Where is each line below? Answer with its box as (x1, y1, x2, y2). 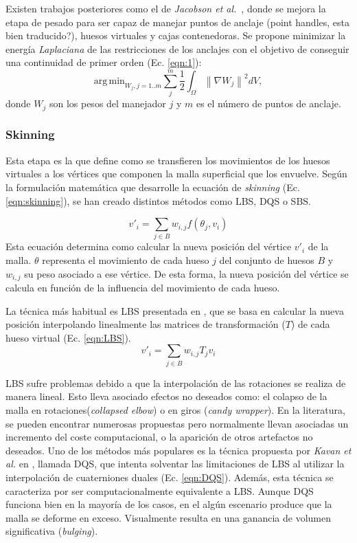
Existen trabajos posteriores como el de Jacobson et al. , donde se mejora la (5, 1, 326, 15)
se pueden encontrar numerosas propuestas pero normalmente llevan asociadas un (5, 416, 349, 430)
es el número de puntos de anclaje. (196, 96, 341, 111)
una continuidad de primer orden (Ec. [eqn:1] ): (5, 55, 202, 69)
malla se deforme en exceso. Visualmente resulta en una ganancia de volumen (5, 510, 331, 524)
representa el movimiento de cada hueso (42, 253, 209, 267)
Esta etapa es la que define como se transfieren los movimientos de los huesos (5, 153, 330, 167)
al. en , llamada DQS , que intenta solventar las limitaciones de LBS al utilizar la (5, 456, 345, 471)
